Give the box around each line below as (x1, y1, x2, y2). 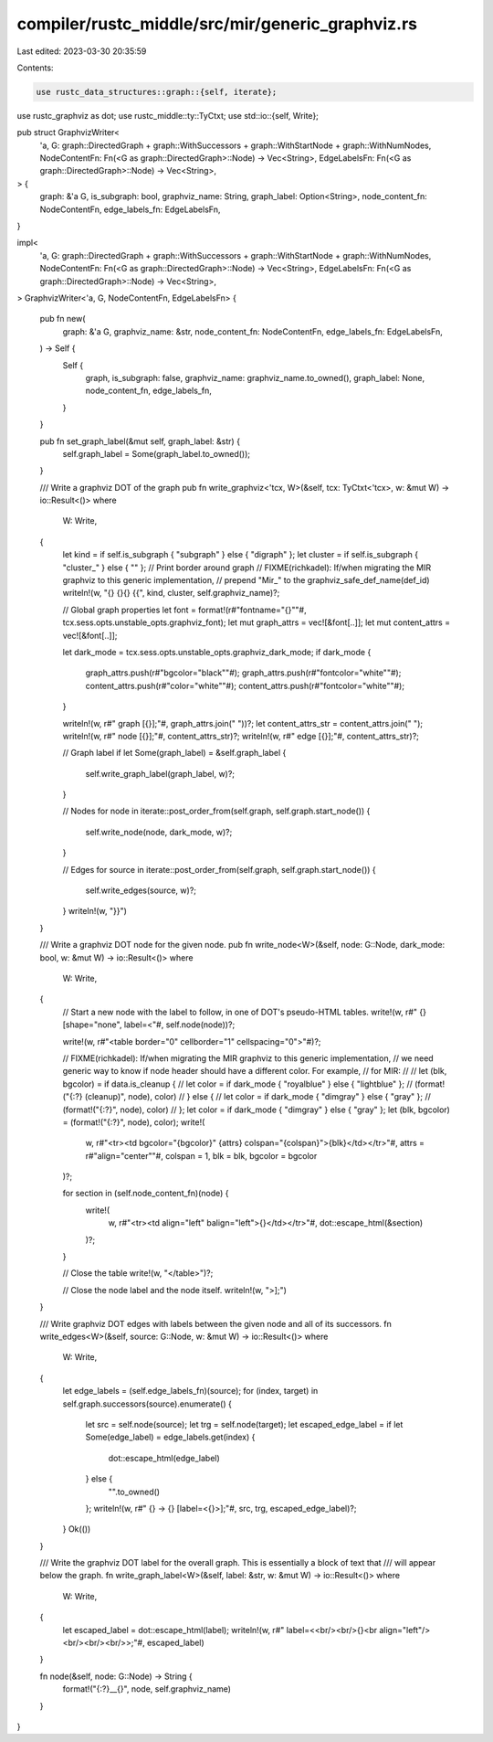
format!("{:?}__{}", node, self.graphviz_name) (62, 1684, 232, 1694)
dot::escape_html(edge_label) (108, 1452, 221, 1463)
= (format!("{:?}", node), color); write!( (62, 1116, 205, 1128)
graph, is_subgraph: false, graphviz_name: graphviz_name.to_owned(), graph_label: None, (85, 372, 425, 383)
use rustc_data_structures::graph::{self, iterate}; (36, 87, 278, 97)
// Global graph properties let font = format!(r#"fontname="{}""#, (62, 604, 307, 615)
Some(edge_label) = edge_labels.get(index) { (85, 1431, 256, 1443)
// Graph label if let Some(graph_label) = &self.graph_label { (62, 748, 287, 759)
